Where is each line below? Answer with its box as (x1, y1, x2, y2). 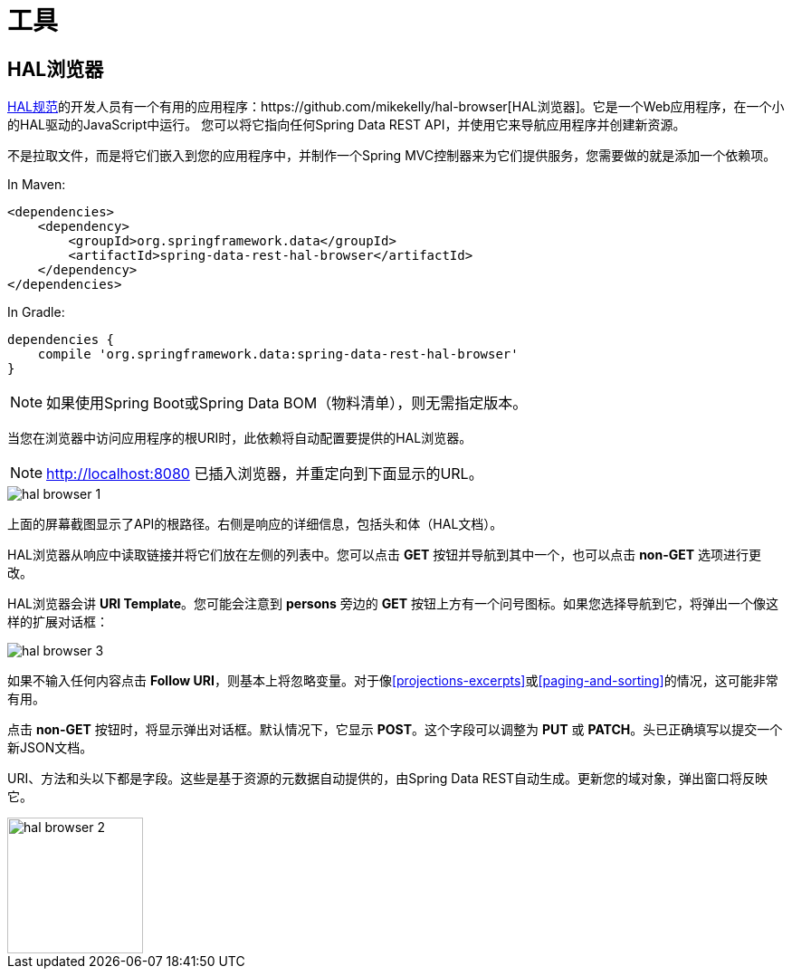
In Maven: (7, 177, 66, 193)
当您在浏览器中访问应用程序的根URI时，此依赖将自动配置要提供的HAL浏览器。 (7, 430, 472, 446)
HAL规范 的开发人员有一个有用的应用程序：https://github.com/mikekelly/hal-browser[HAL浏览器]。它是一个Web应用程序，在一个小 (7, 99, 785, 115)
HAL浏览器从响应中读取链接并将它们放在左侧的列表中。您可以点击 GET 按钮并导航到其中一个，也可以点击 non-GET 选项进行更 (7, 547, 762, 563)
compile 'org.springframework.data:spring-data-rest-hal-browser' (37, 347, 519, 362)
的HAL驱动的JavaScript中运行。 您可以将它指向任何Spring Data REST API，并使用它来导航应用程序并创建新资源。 (7, 117, 686, 133)
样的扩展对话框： (7, 614, 109, 630)
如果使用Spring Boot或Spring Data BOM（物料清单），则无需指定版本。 (46, 394, 528, 413)
